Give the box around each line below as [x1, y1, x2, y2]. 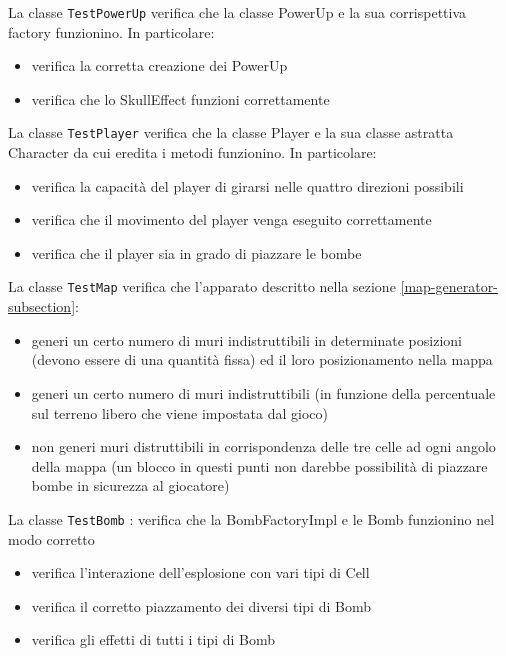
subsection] [8, 296, 76, 317]
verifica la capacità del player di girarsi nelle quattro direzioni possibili [31, 175, 464, 196]
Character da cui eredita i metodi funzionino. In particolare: [8, 142, 377, 163]
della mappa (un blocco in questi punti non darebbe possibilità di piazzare [31, 455, 488, 476]
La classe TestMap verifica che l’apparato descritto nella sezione [8, 276, 396, 297]
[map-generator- [400, 276, 498, 297]
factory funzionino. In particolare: [8, 21, 215, 42]
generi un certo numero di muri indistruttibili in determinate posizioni [31, 329, 462, 350]
